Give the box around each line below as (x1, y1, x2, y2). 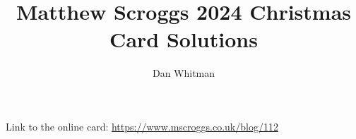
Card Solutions (109, 25, 258, 54)
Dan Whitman (152, 66, 215, 80)
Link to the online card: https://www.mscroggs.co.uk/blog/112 (6, 119, 278, 133)
